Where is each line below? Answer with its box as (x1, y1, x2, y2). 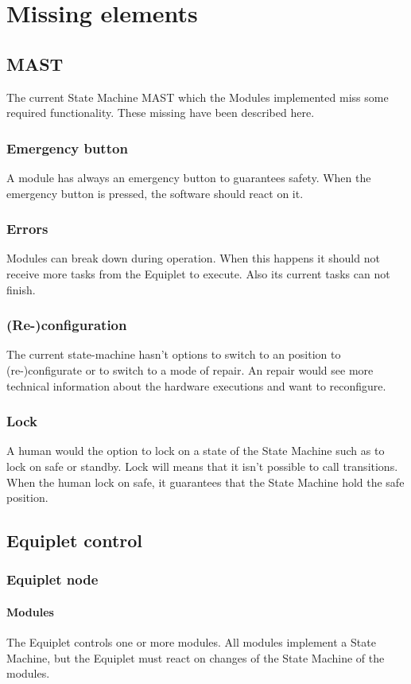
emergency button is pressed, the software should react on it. (6, 185, 304, 201)
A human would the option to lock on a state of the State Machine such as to (6, 442, 385, 459)
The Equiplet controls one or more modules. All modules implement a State (6, 634, 376, 651)
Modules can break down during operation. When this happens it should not (6, 250, 380, 266)
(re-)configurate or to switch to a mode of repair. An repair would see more (6, 361, 374, 378)
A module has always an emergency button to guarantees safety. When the (6, 169, 371, 185)
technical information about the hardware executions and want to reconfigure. (6, 377, 386, 394)
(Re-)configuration (6, 315, 127, 335)
